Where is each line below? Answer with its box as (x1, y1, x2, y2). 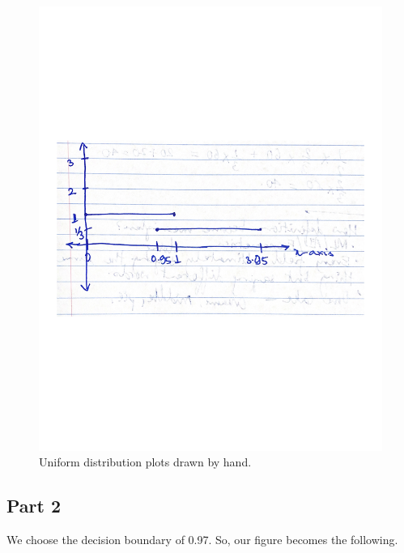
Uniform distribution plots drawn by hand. (39, 453, 252, 470)
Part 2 (6, 493, 62, 518)
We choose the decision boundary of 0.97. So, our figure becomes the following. (6, 531, 398, 548)
